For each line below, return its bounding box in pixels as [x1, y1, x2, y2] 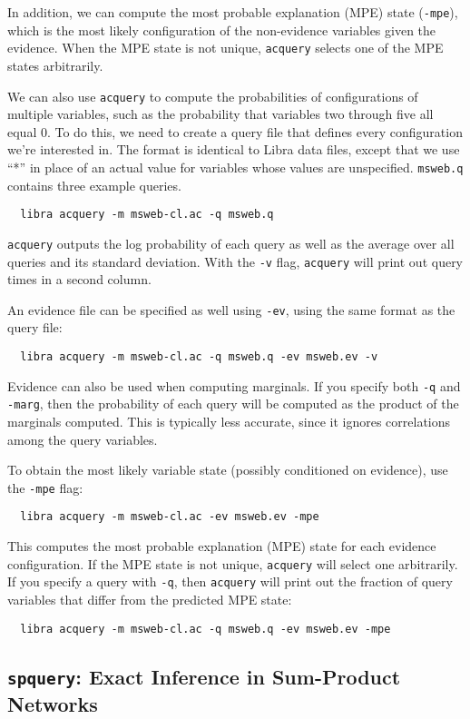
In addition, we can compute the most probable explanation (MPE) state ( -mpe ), [7, 3, 458, 21]
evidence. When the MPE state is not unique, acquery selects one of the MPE [7, 38, 444, 57]
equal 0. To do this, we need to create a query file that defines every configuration [7, 122, 463, 141]
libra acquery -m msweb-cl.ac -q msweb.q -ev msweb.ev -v [20, 350, 378, 363]
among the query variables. [7, 429, 158, 448]
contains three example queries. [7, 175, 181, 194]
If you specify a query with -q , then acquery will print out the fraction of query [7, 572, 453, 591]
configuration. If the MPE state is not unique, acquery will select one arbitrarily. [7, 554, 458, 573]
